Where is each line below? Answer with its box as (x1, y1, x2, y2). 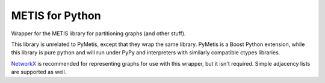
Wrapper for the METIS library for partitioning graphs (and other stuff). (11, 30, 186, 37)
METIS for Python (11, 9, 102, 22)
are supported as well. (11, 69, 67, 76)
